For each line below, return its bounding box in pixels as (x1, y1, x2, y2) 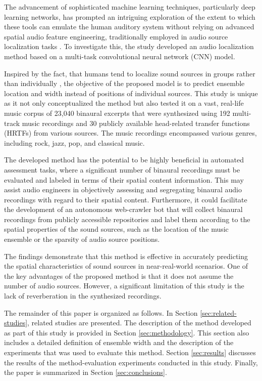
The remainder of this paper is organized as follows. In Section (4, 307, 198, 318)
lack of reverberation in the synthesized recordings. (4, 290, 162, 301)
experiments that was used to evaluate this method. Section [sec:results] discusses (4, 347, 256, 357)
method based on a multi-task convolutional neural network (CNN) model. (4, 51, 235, 61)
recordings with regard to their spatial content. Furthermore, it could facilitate (4, 194, 247, 204)
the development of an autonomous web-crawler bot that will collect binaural (4, 204, 243, 215)
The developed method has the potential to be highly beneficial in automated (4, 154, 244, 165)
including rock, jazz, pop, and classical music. (4, 137, 145, 148)
